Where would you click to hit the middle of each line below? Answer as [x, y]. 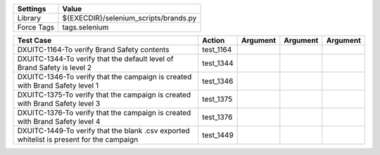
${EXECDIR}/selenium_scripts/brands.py [129, 18]
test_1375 [217, 99]
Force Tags [36, 27]
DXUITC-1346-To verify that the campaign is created [104, 77]
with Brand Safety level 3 [59, 103]
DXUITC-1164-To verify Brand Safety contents [93, 49]
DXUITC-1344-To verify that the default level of [95, 59]
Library [29, 18]
